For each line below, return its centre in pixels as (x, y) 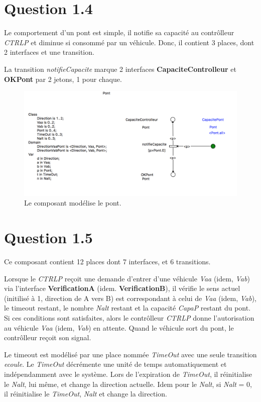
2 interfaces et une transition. (49, 52)
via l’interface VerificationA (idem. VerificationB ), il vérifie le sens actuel (122, 288)
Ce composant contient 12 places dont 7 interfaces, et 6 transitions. (107, 262)
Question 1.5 (48, 237)
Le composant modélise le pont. (73, 203)
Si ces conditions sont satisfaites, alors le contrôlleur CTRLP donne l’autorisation (129, 318)
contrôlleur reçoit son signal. (48, 337)
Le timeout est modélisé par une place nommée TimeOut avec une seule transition (130, 354)
